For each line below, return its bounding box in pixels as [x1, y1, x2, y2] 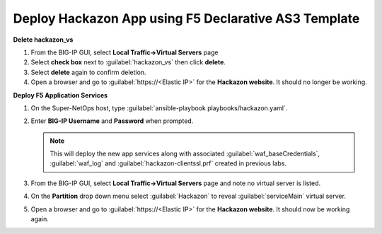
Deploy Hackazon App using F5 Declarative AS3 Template [13, 11, 360, 26]
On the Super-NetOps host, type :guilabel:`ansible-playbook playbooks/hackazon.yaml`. [30, 103, 288, 112]
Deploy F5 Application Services [13, 90, 108, 99]
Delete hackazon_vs [13, 35, 74, 44]
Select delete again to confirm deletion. [30, 68, 146, 76]
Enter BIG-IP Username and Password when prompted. [30, 117, 194, 125]
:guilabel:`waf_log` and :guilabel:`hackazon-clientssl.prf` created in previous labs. [50, 159, 286, 168]
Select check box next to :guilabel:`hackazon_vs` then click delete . [30, 58, 226, 66]
